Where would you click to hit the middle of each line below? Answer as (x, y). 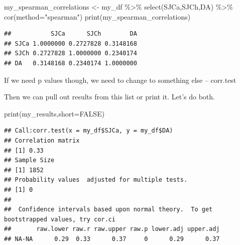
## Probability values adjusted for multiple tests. (96, 180)
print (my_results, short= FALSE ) (54, 113)
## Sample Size (29, 160)
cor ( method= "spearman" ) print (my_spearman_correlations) (97, 16)
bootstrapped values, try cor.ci (60, 219)
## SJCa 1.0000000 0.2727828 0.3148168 (71, 43)
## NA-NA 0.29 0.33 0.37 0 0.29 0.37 (112, 239)
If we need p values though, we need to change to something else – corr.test (120, 80)
